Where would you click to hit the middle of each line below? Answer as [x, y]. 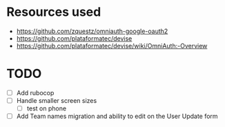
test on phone [47, 108]
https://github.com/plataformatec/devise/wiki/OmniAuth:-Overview [112, 46]
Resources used [54, 12]
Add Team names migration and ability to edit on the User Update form [117, 116]
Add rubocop [35, 92]
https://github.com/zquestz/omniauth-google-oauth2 [92, 31]
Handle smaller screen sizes [57, 100]
